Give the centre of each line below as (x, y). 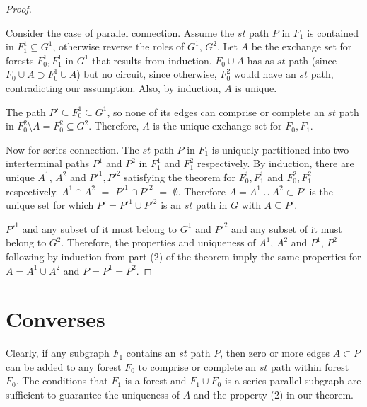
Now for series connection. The (72, 149)
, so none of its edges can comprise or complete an (216, 111)
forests (20, 60)
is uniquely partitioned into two (280, 149)
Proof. (19, 8)
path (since (313, 60)
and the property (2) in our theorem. (273, 394)
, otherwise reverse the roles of (118, 46)
